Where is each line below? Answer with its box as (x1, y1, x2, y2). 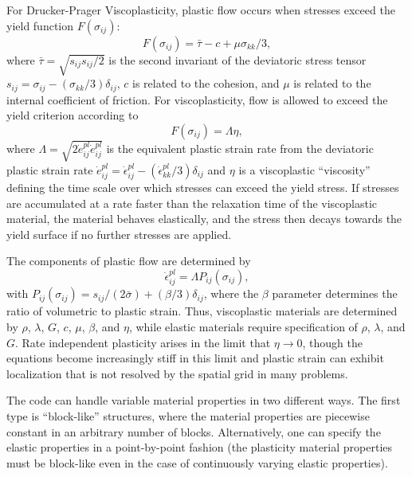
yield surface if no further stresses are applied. (6, 225, 232, 242)
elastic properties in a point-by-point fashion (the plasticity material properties (6, 439, 393, 455)
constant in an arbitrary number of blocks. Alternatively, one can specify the (6, 423, 381, 440)
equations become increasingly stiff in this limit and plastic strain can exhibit (6, 350, 384, 366)
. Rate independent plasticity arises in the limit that (15, 334, 271, 350)
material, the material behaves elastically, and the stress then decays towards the (6, 210, 402, 227)
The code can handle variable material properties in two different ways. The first (6, 392, 401, 409)
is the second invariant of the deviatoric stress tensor (108, 51, 367, 68)
